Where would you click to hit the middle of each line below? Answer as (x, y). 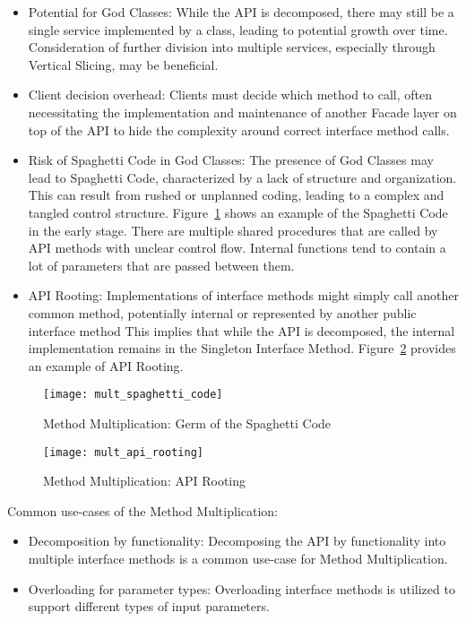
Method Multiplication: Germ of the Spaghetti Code (187, 423)
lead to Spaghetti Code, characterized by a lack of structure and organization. (242, 177)
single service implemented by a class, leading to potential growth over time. (238, 29)
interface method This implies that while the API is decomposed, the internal (242, 330)
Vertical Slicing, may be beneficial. (123, 64)
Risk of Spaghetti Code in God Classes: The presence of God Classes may (231, 160)
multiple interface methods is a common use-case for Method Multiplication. (238, 558)
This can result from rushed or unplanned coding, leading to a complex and (236, 195)
